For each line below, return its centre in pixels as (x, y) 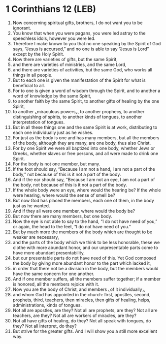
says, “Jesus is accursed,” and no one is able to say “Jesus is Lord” (81, 49)
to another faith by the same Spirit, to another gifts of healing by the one (86, 101)
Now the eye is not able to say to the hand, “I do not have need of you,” (85, 221)
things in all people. (33, 75)
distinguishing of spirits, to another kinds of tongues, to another (77, 117)
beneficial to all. (29, 85)
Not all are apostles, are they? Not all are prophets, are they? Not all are (85, 310)
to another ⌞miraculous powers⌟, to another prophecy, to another (79, 111)
